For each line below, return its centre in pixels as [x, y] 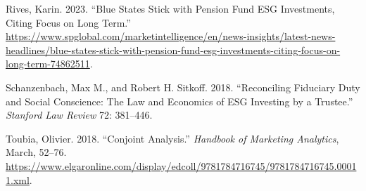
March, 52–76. [36, 152]
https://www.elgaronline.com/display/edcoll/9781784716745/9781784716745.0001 [181, 165]
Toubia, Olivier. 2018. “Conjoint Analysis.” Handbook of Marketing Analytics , [172, 138]
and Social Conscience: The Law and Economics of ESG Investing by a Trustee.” [179, 101]
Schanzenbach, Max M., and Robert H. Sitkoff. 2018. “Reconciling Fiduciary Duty [183, 87]
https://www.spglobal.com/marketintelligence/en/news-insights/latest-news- [171, 36]
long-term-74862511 [48, 64]
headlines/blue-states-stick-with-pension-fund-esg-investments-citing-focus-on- [173, 50]
